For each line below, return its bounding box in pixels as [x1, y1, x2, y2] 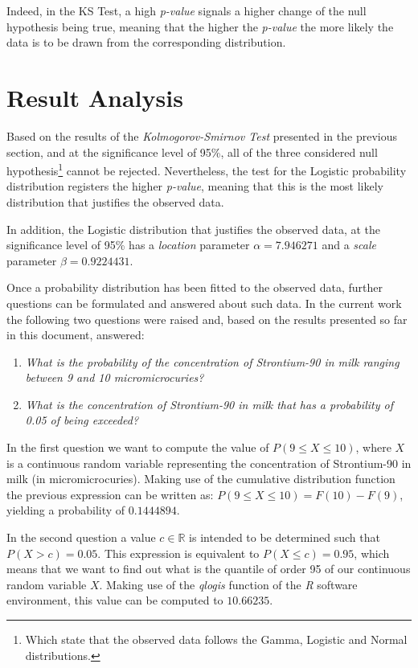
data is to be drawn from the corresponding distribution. [6, 34, 286, 51]
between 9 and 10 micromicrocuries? [25, 369, 204, 386]
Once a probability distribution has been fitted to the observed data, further [6, 279, 383, 296]
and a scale [322, 236, 376, 253]
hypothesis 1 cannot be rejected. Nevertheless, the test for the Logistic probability [6, 160, 407, 178]
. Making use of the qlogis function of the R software [99, 576, 358, 592]
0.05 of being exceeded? [25, 412, 139, 428]
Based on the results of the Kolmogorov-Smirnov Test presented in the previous [6, 127, 397, 144]
